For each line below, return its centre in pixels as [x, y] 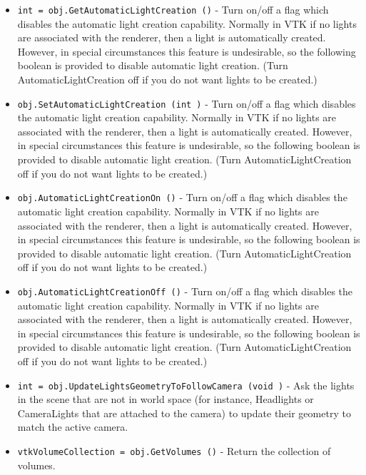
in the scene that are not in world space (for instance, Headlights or [166, 399]
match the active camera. [73, 427]
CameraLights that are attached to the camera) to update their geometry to [184, 413]
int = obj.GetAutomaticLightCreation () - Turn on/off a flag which [173, 9]
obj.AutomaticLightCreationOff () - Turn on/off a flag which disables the [185, 291]
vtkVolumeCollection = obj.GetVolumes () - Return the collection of [174, 450]
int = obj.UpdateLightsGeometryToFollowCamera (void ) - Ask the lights [186, 385]
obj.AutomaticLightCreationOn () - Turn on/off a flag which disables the [182, 197]
